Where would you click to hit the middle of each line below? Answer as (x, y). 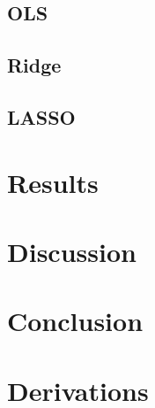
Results (53, 182)
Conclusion (75, 321)
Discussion (72, 251)
